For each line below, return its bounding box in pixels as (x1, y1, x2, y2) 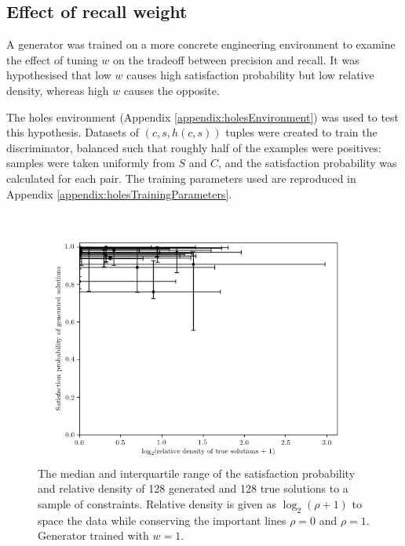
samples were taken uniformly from (6, 155, 175, 171)
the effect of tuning (6, 51, 98, 67)
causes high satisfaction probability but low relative (126, 67, 374, 83)
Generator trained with (38, 527, 149, 544)
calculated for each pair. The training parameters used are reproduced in (6, 169, 356, 186)
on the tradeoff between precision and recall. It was (113, 51, 359, 67)
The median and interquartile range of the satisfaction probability (38, 464, 356, 481)
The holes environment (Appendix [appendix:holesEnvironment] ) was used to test (6, 108, 400, 125)
